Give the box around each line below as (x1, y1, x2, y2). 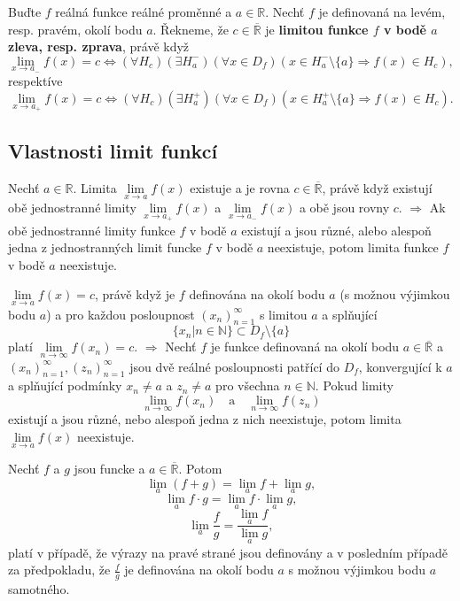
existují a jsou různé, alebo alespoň (241, 220, 432, 239)
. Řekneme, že (152, 19, 229, 38)
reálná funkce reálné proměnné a (55, 3, 232, 20)
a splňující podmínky (8, 376, 122, 395)
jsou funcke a (74, 459, 145, 478)
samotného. (8, 580, 70, 598)
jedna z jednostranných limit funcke (8, 238, 202, 257)
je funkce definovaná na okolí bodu (210, 337, 400, 356)
